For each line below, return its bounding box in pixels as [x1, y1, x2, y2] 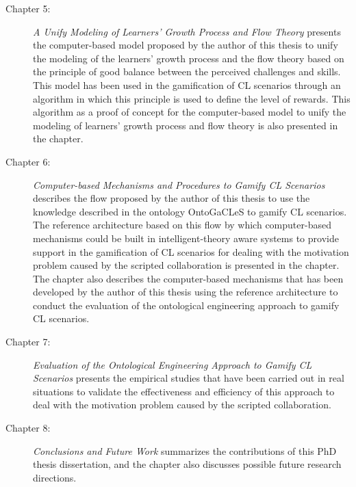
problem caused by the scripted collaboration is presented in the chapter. [33, 258, 340, 272]
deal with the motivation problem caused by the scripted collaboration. [33, 397, 331, 412]
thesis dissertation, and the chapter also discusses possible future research [33, 457, 342, 471]
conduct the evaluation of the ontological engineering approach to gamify [33, 298, 340, 312]
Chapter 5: [5, 1, 51, 15]
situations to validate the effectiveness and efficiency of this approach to [33, 384, 335, 398]
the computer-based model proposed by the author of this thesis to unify [33, 38, 338, 52]
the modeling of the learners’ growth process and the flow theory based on [33, 51, 344, 65]
